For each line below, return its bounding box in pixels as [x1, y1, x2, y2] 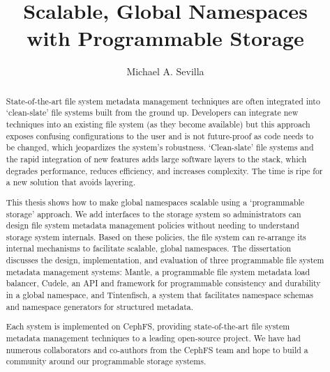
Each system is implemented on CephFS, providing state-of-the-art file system [6, 320, 290, 332]
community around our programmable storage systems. [6, 355, 207, 367]
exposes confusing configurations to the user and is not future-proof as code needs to [6, 130, 314, 141]
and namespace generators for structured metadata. [6, 300, 194, 312]
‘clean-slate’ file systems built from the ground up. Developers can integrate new [6, 107, 299, 118]
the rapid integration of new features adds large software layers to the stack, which [6, 153, 307, 164]
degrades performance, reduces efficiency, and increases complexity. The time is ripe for [6, 164, 323, 176]
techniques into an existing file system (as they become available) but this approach [6, 118, 310, 130]
